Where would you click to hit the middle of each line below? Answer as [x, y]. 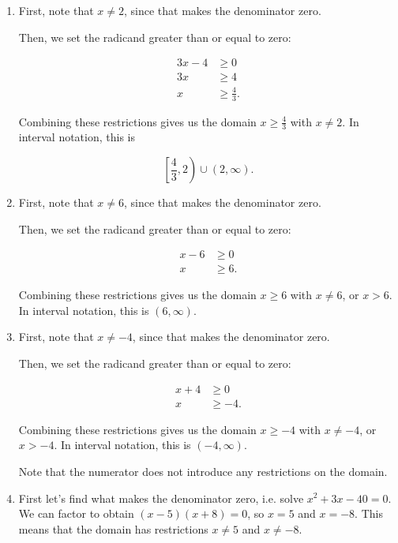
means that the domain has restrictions [113, 528]
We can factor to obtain [76, 513]
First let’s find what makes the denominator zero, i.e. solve [161, 498]
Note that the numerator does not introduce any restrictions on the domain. [203, 471]
